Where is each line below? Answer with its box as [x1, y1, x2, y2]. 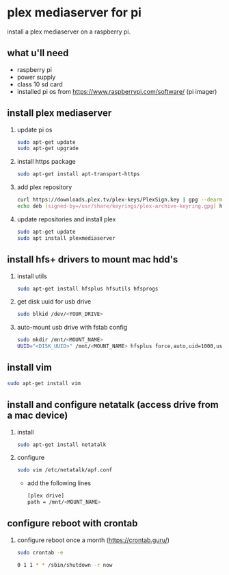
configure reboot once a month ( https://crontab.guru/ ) [16, 536, 170, 544]
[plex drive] [27, 492, 65, 500]
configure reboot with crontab [7, 517, 138, 529]
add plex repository [16, 183, 72, 191]
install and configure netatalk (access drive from [7, 399, 219, 411]
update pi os [16, 125, 53, 134]
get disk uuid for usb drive [16, 297, 92, 306]
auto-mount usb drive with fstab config [16, 323, 128, 332]
